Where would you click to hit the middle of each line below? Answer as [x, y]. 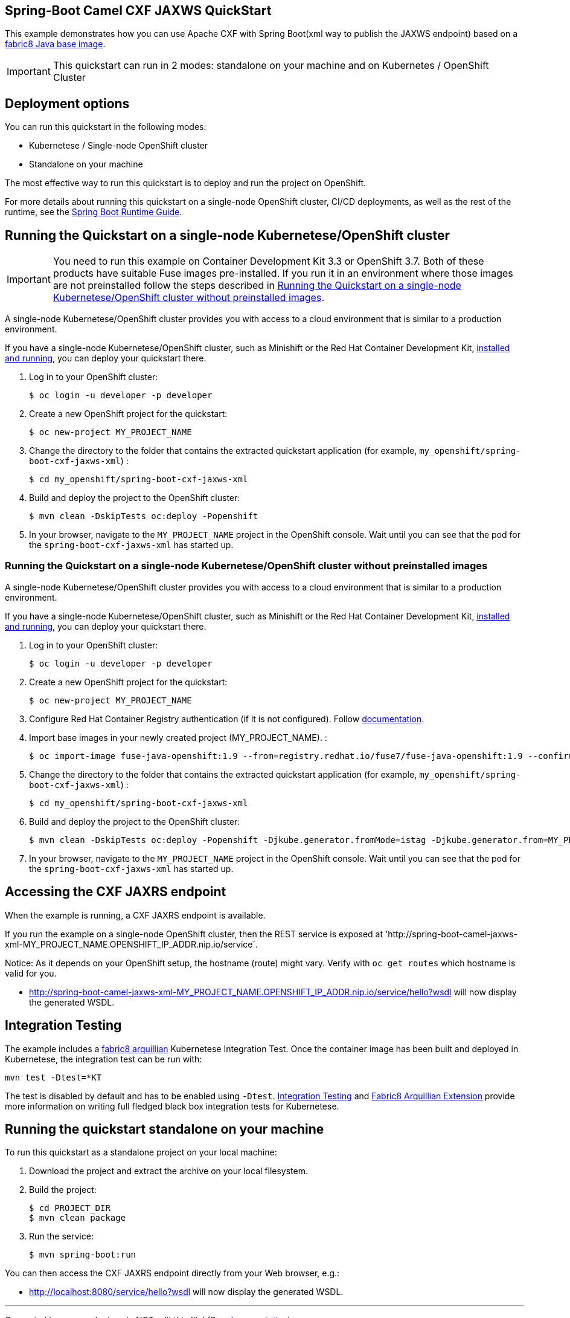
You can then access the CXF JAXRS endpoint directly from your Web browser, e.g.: [172, 1273]
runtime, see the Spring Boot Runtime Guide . [94, 212]
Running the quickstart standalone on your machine [165, 1129]
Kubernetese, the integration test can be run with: [104, 1059]
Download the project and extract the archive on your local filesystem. [169, 1171]
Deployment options [67, 103]
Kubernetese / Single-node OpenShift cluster [119, 146]
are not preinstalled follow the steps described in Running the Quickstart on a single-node [257, 286]
